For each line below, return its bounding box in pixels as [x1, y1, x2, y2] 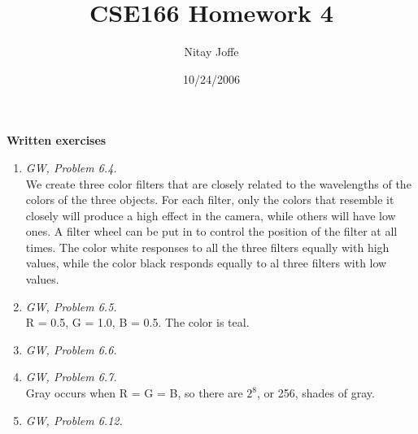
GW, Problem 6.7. [25, 368, 117, 385]
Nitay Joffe [184, 43, 239, 60]
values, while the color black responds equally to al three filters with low [25, 254, 387, 271]
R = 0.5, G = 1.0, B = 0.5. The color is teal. [25, 314, 250, 331]
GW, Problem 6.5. [25, 297, 117, 315]
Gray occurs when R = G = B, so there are [25, 384, 243, 401]
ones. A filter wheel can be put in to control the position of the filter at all [25, 223, 398, 240]
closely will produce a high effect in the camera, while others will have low [25, 206, 396, 224]
